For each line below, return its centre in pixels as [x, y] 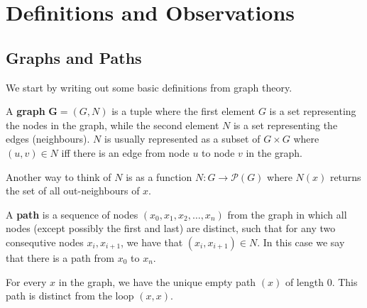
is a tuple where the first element [183, 111]
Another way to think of [59, 176]
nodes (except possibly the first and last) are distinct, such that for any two [171, 228]
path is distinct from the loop [70, 296]
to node [218, 152]
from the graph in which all [287, 214]
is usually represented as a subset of [182, 139]
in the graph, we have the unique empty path [157, 281]
